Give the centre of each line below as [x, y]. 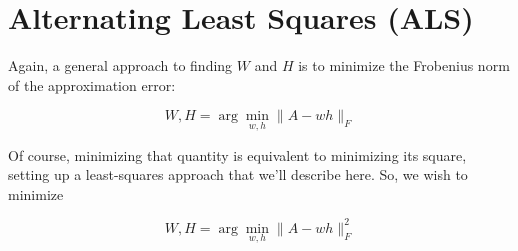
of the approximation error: [92, 84]
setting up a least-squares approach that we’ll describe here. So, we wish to [238, 174]
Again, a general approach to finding [120, 65]
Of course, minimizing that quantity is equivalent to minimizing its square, [237, 154]
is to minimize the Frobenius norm [404, 65]
